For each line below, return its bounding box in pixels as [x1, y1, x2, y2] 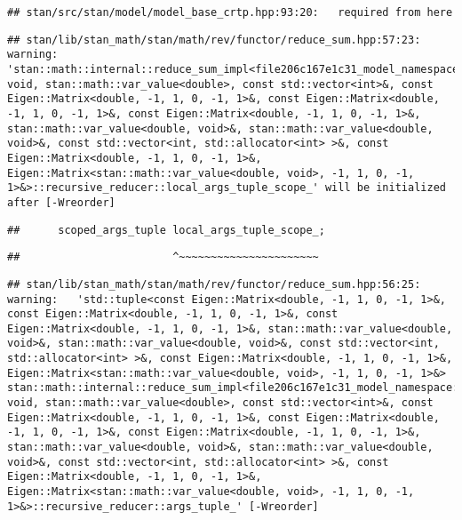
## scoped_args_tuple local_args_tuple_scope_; [7, 223, 325, 236]
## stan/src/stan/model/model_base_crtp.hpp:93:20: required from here [7, 6, 453, 19]
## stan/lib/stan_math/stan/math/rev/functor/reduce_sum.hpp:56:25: [7, 277, 421, 291]
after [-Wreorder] [7, 196, 115, 209]
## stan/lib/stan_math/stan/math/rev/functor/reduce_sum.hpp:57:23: [7, 33, 421, 46]
